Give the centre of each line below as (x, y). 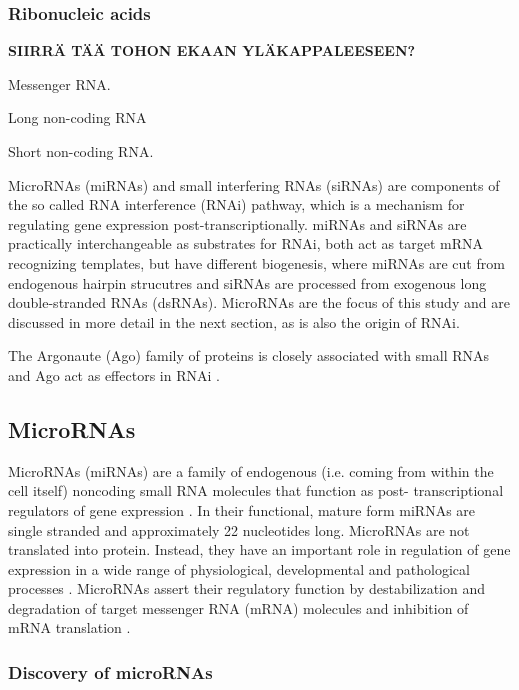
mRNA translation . (69, 627)
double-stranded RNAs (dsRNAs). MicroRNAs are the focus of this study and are (259, 302)
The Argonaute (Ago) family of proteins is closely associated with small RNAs (249, 355)
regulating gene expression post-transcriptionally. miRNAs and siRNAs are (237, 223)
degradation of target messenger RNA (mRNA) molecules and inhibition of (238, 607)
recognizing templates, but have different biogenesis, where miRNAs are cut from (256, 262)
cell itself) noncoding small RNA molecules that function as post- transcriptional (256, 490)
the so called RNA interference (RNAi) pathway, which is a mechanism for (236, 204)
